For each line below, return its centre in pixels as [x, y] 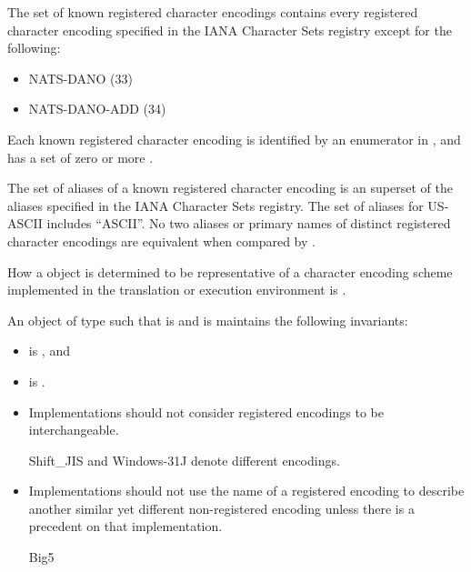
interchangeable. [74, 430]
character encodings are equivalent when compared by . [161, 241]
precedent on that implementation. [125, 526]
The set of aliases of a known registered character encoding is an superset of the [230, 188]
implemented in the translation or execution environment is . [177, 290]
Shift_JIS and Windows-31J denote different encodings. [184, 460]
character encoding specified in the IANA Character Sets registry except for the [230, 30]
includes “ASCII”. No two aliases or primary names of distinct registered [249, 223]
